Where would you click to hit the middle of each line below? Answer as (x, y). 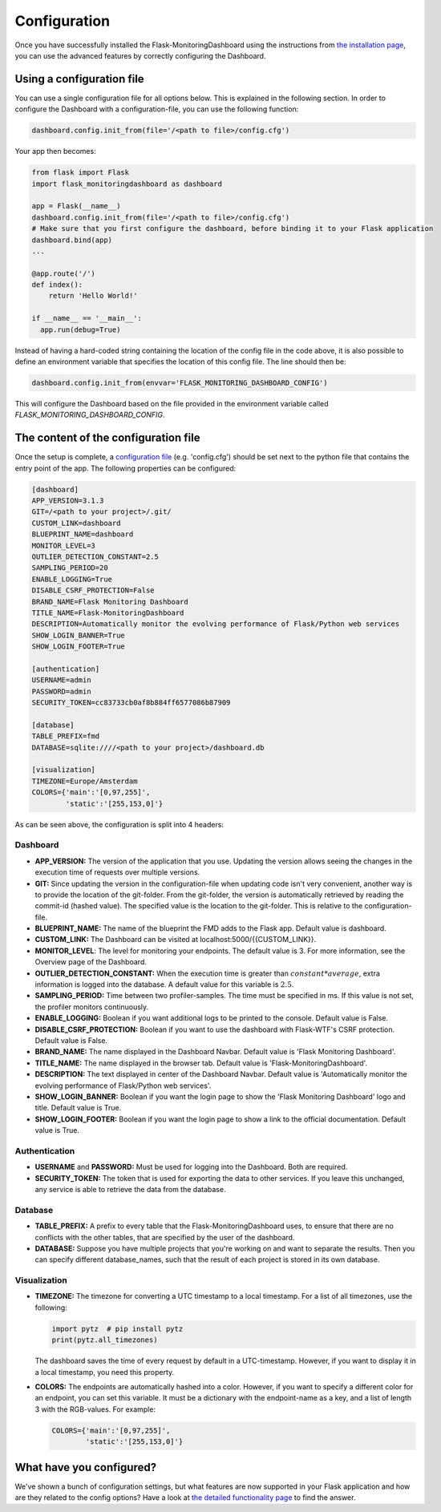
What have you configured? (85, 1467)
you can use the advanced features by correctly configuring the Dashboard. (140, 55)
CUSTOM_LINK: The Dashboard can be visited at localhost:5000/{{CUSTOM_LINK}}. (176, 940)
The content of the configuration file (107, 438)
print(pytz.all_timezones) (105, 1340)
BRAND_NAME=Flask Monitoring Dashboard (110, 602)
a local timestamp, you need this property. (105, 1372)
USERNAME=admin (61, 680)
